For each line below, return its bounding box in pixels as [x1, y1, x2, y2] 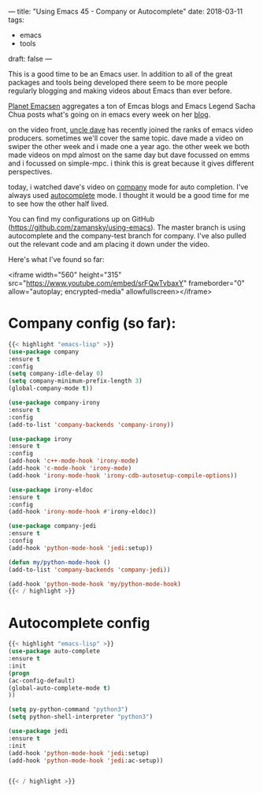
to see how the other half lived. [8, 199, 109, 208]
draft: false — [8, 54, 53, 63]
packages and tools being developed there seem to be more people [8, 78, 228, 87]
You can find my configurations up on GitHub [8, 215, 155, 223]
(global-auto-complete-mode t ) [8, 684, 111, 692]
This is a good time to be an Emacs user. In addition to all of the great [8, 69, 233, 78]
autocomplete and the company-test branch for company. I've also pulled [8, 231, 246, 240]
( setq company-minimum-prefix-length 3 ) [8, 377, 143, 385]
